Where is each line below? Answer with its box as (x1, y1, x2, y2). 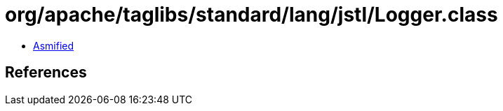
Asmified (33, 39, 74, 52)
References (5, 64, 87, 82)
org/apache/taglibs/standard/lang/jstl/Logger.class (5, 3, 498, 27)
